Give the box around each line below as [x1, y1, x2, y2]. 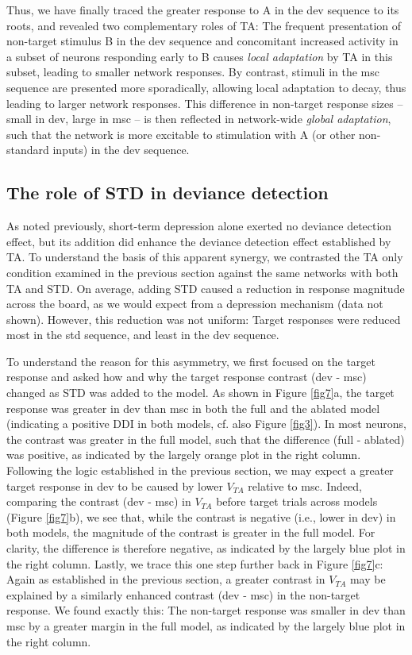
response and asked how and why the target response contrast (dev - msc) [6, 368, 367, 385]
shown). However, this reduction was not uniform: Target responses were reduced [6, 310, 401, 327]
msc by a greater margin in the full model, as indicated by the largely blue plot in [6, 617, 406, 634]
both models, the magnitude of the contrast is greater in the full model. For [6, 524, 375, 541]
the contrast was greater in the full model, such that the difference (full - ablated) [6, 430, 405, 447]
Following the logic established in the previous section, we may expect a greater [6, 462, 394, 479]
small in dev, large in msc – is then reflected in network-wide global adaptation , [6, 110, 391, 127]
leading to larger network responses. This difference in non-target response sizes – [6, 94, 403, 111]
